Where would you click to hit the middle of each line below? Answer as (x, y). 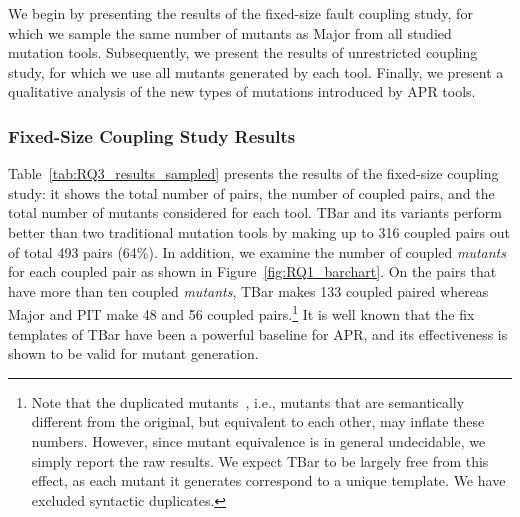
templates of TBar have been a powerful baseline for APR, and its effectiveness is (258, 333)
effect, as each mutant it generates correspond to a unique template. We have (268, 480)
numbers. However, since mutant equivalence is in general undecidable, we (258, 440)
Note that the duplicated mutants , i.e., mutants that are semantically (248, 401)
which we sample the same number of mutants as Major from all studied (230, 32)
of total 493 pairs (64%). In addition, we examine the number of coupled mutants (257, 251)
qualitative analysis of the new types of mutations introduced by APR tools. (242, 91)
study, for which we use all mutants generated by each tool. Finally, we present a (256, 71)
